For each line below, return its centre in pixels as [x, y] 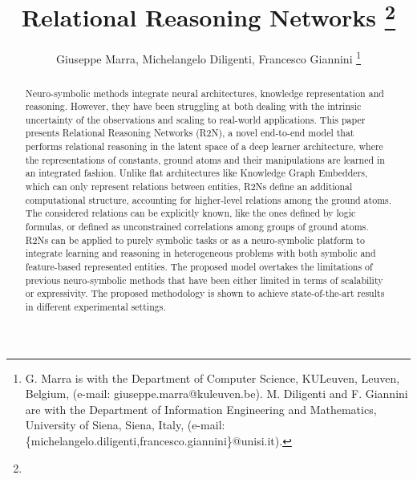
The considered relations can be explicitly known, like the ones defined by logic [190, 213]
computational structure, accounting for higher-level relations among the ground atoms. [208, 199]
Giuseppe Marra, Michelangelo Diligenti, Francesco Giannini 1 [208, 58]
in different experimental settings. [95, 306]
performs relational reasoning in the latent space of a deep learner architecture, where [204, 146]
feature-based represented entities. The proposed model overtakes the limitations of [199, 267]
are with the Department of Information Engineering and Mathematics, [201, 409]
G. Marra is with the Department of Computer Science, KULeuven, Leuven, [213, 378]
